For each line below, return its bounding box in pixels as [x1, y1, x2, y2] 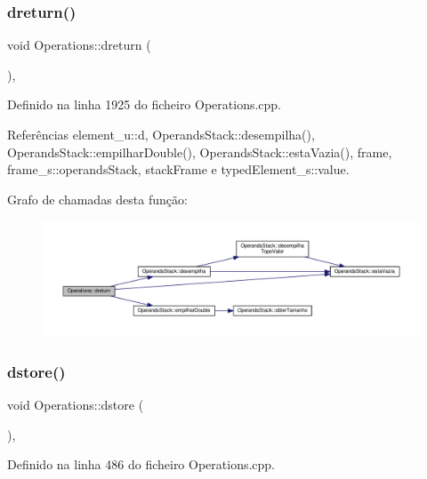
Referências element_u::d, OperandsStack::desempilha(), [7, 125, 315, 143]
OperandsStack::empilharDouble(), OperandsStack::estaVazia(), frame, [7, 142, 392, 161]
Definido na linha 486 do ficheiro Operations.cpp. [7, 455, 276, 474]
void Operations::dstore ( [7, 395, 144, 414]
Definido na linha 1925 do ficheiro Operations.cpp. [7, 95, 282, 114]
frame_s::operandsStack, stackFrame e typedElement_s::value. [7, 160, 350, 179]
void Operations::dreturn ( [7, 36, 151, 54]
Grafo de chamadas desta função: [7, 189, 188, 208]
